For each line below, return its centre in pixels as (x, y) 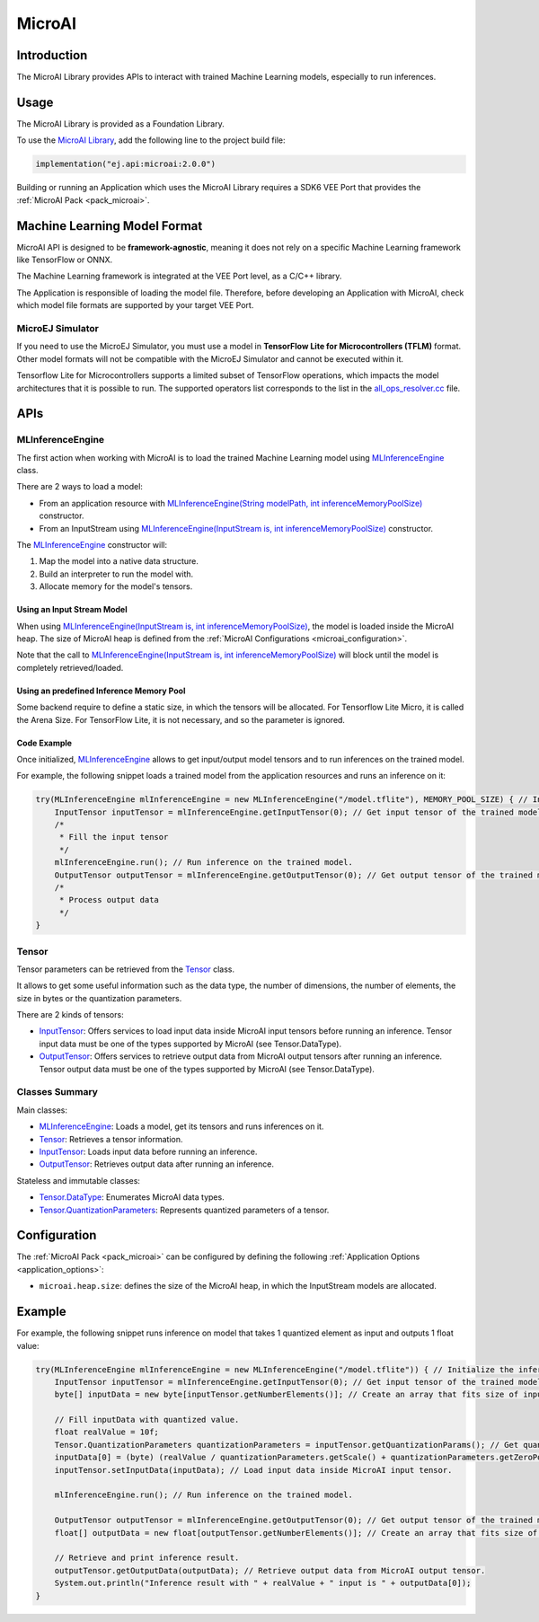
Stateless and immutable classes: (79, 1180)
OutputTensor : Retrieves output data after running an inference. (156, 1164)
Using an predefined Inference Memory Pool (101, 691)
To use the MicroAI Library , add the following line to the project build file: (151, 140)
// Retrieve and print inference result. (147, 1558)
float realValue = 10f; (106, 1432)
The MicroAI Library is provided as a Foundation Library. (120, 123)
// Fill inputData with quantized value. (147, 1420)
